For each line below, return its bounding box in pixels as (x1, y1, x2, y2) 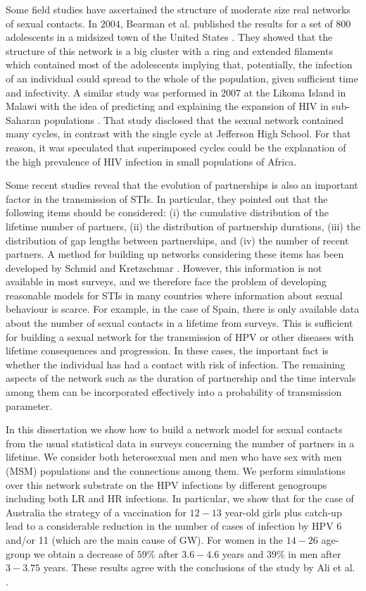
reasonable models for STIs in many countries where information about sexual (6, 287, 343, 302)
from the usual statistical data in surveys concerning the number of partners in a (6, 435, 355, 450)
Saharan (6, 112, 41, 127)
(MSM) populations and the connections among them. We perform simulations (6, 464, 346, 478)
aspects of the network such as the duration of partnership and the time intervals (6, 371, 356, 385)
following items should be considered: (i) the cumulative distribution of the (6, 205, 329, 220)
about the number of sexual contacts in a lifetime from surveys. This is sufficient (6, 316, 353, 330)
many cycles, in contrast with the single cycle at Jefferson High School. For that (6, 126, 351, 141)
